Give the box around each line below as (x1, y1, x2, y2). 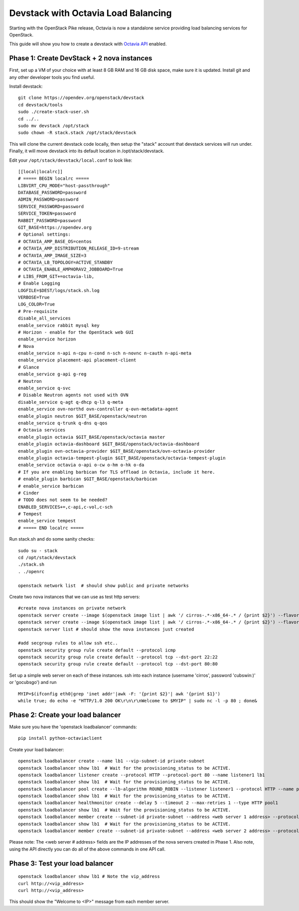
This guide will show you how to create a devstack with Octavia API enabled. (9, 41, 167, 47)
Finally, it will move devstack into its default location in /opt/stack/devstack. (9, 148, 164, 154)
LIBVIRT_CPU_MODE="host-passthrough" (18, 183, 111, 188)
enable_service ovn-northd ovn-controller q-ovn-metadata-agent (18, 406, 179, 412)
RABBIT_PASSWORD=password (18, 218, 82, 223)
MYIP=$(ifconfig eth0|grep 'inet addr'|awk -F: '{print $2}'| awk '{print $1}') (18, 691, 221, 696)
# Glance (18, 364, 39, 370)
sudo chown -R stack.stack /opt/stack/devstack (18, 130, 137, 136)
